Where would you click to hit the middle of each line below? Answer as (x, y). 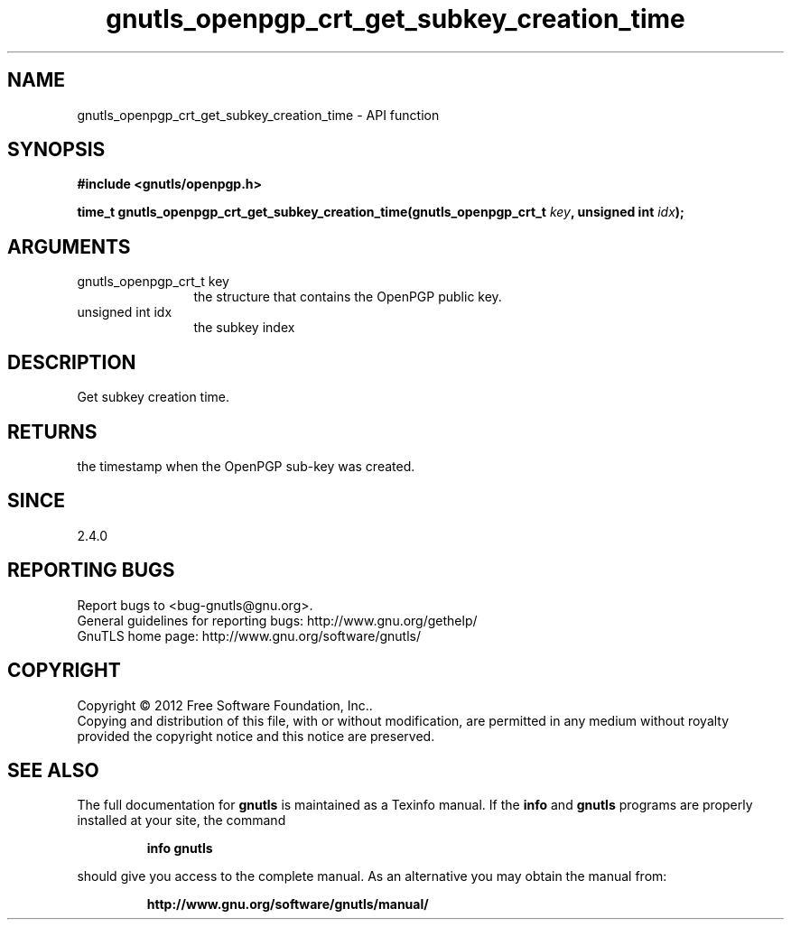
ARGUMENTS (69, 246)
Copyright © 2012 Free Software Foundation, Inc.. (225, 705)
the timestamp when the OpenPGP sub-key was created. (246, 466)
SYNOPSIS (56, 150)
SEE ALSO (53, 770)
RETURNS (52, 431)
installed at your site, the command (181, 820)
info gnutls (180, 848)
